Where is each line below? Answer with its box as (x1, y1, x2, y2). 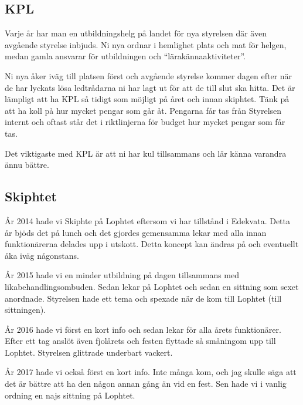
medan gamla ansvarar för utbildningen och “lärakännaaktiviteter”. (5, 50, 246, 62)
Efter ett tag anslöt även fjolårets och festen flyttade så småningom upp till (5, 335, 276, 347)
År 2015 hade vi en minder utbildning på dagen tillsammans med (5, 269, 240, 281)
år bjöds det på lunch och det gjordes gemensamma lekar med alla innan (5, 226, 267, 238)
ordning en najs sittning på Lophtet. (5, 389, 135, 401)
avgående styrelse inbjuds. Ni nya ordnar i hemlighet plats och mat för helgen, (5, 38, 287, 50)
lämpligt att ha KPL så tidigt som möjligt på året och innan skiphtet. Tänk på (5, 93, 290, 105)
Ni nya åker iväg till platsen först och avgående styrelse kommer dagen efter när (5, 69, 292, 82)
